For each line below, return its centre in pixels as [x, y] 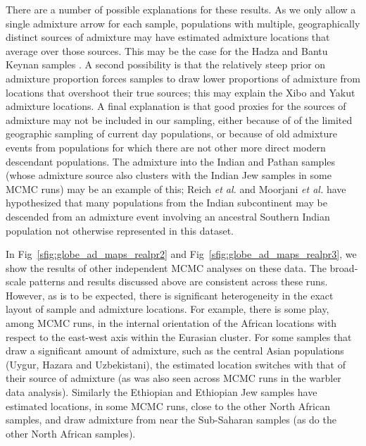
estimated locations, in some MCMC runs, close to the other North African [168, 405]
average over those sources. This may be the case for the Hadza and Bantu [167, 50]
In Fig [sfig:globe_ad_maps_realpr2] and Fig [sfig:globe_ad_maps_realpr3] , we [181, 254]
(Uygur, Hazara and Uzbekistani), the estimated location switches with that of [176, 364]
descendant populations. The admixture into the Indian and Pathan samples [171, 161]
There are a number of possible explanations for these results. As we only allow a [181, 9]
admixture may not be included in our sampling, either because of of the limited [179, 119]
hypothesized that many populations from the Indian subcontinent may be [166, 203]
